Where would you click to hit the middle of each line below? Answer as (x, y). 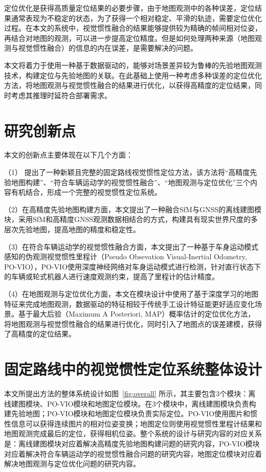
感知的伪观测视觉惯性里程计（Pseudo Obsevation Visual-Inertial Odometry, (126, 256)
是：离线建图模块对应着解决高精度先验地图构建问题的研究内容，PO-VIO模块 (132, 444)
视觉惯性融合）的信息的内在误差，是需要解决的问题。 (108, 48)
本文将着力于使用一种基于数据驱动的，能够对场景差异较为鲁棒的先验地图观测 (133, 65)
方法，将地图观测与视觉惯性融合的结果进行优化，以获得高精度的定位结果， (129, 85)
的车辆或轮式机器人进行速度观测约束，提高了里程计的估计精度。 (112, 276)
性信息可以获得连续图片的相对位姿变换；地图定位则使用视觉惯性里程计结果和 (133, 423)
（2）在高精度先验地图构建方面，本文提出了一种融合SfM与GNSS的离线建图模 (133, 209)
